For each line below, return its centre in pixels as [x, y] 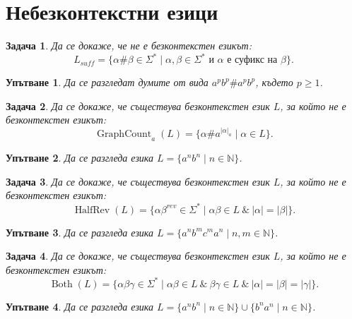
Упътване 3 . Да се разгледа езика [80, 232]
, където [274, 82]
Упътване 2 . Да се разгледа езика [80, 158]
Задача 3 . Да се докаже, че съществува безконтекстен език [138, 181]
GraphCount [124, 134]
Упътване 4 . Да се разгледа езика [80, 306]
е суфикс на [252, 60]
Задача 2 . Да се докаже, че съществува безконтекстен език [138, 106]
